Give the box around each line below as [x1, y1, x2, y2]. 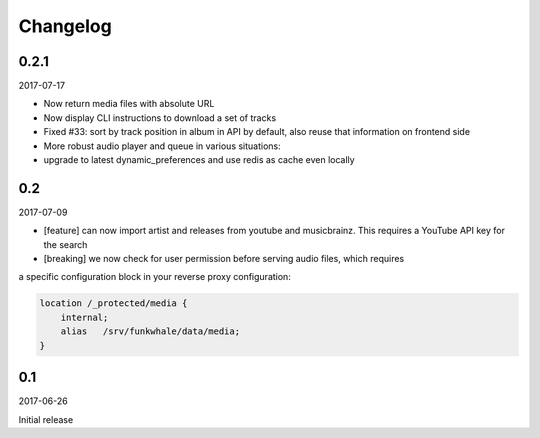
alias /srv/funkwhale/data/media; [60, 326, 240, 337]
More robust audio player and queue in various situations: [43, 140, 282, 152]
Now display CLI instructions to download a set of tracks [43, 111, 277, 124]
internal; [60, 311, 109, 323]
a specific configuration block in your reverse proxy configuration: [18, 271, 292, 283]
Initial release [18, 413, 74, 425]
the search [43, 238, 88, 250]
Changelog [18, 15, 112, 37]
